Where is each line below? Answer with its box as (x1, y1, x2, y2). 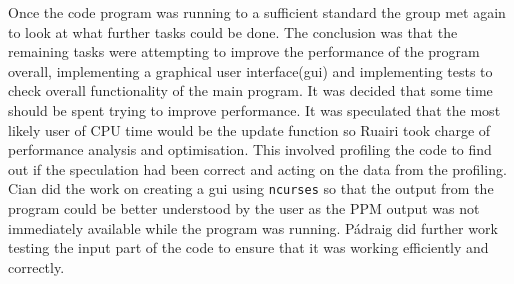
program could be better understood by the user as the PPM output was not (8, 198, 480, 218)
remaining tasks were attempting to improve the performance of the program (8, 41, 480, 62)
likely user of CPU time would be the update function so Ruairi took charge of (8, 119, 491, 140)
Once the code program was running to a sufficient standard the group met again (8, 2, 506, 22)
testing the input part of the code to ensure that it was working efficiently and (8, 237, 489, 258)
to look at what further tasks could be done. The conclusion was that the (8, 21, 458, 42)
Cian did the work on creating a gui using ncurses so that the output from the (8, 178, 494, 199)
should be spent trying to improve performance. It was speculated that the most (8, 99, 501, 120)
